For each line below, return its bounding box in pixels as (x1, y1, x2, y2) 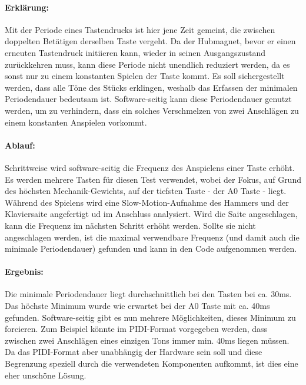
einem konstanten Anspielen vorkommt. (5, 116, 147, 128)
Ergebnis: (5, 265, 44, 278)
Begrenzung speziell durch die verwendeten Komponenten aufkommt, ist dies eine (5, 357, 298, 370)
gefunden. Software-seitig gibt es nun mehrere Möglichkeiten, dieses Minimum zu (5, 311, 296, 323)
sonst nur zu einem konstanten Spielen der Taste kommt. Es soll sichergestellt (5, 70, 285, 82)
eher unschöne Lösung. (5, 368, 87, 381)
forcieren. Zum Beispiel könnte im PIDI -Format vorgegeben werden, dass (5, 323, 268, 335)
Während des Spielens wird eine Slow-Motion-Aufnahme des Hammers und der (5, 196, 289, 208)
